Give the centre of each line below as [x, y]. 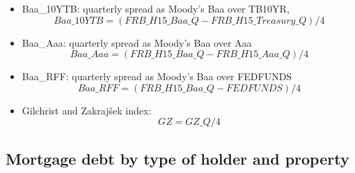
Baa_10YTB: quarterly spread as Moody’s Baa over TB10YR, [156, 8]
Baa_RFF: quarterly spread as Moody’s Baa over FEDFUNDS [157, 76]
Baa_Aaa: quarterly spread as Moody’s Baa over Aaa [137, 42]
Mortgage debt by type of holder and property [177, 158]
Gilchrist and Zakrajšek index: [87, 110]
